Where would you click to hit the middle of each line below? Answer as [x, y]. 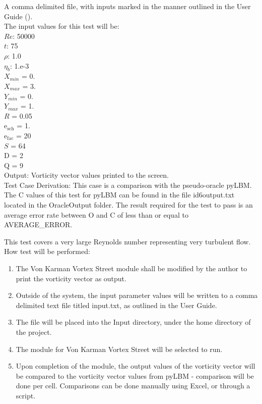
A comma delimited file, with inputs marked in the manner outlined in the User [127, 6]
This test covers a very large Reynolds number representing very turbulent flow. [127, 241]
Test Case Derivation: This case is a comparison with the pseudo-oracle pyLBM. [128, 185]
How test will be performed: [47, 251]
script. [26, 395]
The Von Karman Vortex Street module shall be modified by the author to [132, 268]
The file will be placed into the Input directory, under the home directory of [133, 322]
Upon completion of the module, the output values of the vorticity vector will [136, 366]
